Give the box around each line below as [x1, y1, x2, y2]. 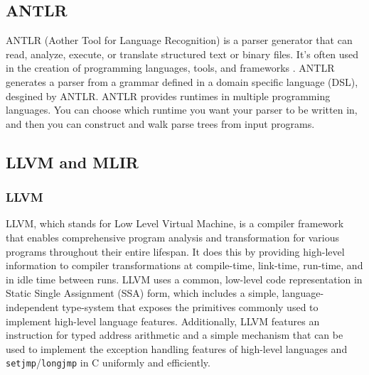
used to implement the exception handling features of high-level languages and [6, 341, 348, 356]
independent [6, 299, 59, 314]
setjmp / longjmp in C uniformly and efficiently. [6, 355, 210, 370]
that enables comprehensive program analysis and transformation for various [6, 229, 339, 244]
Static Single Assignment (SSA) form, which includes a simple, [6, 286, 279, 300]
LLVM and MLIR [6, 151, 139, 173]
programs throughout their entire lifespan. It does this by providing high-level [6, 244, 345, 259]
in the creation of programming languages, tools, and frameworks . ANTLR [6, 60, 335, 75]
